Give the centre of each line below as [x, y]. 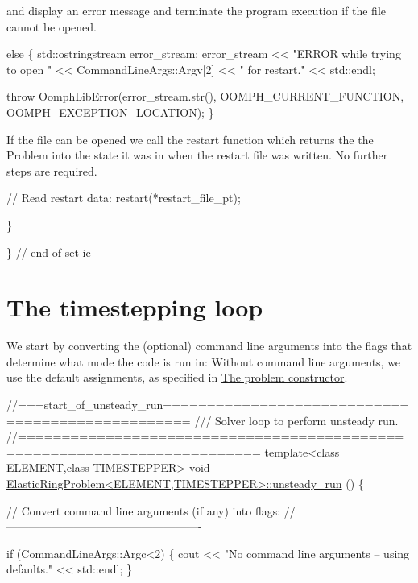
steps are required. [52, 170]
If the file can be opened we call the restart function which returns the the [190, 139]
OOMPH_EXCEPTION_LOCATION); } [110, 112]
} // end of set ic [49, 252]
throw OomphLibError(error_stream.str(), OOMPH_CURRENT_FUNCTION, [205, 96]
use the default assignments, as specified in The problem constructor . [177, 377]
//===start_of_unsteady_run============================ [208, 405]
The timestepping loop [135, 307]
